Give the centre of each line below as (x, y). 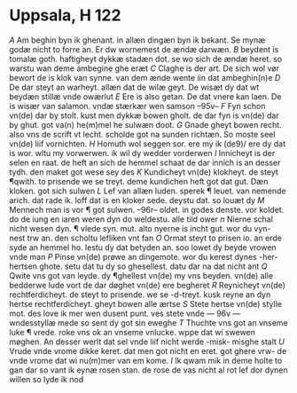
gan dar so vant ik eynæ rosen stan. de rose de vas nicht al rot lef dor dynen (148, 370)
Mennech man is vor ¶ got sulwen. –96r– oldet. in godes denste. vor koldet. (147, 209)
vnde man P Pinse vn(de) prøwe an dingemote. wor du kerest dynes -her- (144, 256)
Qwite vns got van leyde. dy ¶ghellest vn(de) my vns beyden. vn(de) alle (141, 275)
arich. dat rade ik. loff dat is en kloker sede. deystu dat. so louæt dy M (137, 200)
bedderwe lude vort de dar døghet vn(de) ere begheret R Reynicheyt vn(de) (148, 285)
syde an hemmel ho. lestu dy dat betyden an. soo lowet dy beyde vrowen (143, 247)
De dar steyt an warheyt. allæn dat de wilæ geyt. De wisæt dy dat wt (134, 87)
